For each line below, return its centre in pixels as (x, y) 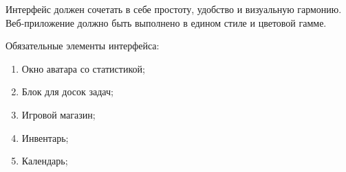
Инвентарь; (45, 137)
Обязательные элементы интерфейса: (83, 46)
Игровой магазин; (58, 114)
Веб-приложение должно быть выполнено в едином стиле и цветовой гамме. (166, 22)
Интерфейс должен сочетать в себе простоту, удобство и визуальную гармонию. (174, 9)
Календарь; (45, 161)
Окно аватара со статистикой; (83, 68)
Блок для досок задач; (67, 91)
